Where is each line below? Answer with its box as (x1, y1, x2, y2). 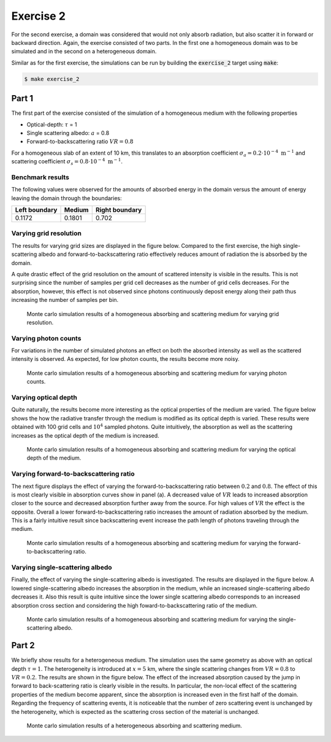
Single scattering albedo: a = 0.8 (26, 129, 110, 136)
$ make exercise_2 (24, 75, 80, 82)
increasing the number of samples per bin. (11, 296, 119, 304)
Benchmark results (11, 172, 70, 181)
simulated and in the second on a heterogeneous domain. (11, 48, 157, 55)
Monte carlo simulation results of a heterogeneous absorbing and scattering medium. (26, 722, 242, 729)
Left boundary (15, 206, 58, 214)
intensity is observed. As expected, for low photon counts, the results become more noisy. (11, 355, 240, 363)
